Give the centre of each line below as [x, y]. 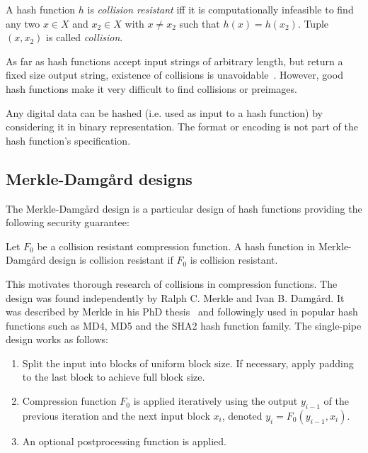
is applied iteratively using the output [215, 401]
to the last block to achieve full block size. [114, 377]
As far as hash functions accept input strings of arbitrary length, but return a [174, 61]
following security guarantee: [68, 222]
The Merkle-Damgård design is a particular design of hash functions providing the [184, 208]
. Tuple [313, 23]
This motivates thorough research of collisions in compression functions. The [172, 283]
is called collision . [85, 37]
